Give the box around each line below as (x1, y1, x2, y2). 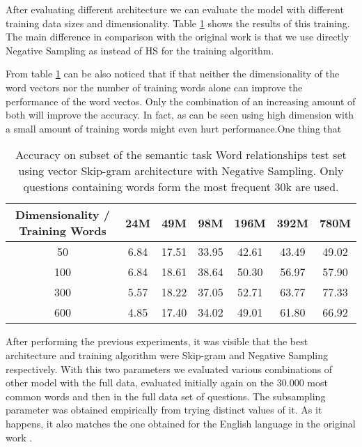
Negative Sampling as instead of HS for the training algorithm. (6, 43, 274, 57)
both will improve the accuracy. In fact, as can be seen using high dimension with (6, 107, 354, 122)
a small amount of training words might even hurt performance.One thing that (6, 121, 342, 135)
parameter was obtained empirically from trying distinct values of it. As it (6, 402, 322, 417)
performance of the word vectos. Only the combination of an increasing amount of (6, 93, 356, 108)
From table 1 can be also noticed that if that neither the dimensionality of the (6, 66, 340, 81)
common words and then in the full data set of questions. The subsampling (6, 388, 326, 403)
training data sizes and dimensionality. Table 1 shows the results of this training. (6, 15, 350, 30)
